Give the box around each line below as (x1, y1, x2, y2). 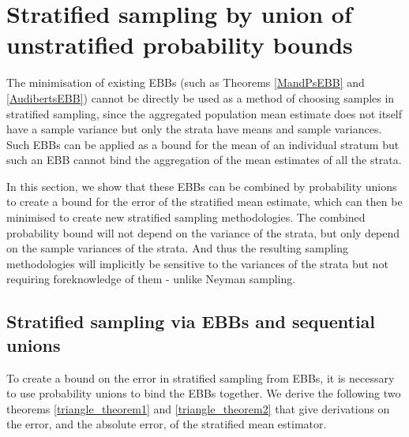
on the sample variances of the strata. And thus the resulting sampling (6, 240, 349, 256)
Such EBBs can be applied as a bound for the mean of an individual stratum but (6, 136, 400, 152)
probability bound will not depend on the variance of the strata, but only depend (6, 224, 400, 241)
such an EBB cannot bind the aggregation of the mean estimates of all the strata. (6, 151, 402, 168)
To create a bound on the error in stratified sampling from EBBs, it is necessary (6, 369, 395, 386)
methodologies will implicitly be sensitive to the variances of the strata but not (6, 255, 388, 271)
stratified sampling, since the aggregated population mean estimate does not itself (6, 105, 403, 121)
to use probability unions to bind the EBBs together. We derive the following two (6, 385, 401, 402)
